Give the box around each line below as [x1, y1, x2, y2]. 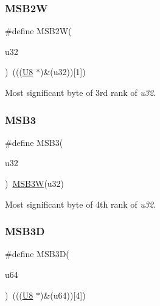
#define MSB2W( [5, 24, 72, 37]
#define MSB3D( [5, 247, 69, 260]
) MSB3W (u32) [5, 177, 64, 189]
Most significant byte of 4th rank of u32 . [5, 197, 156, 210]
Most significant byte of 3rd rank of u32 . [5, 86, 156, 98]
